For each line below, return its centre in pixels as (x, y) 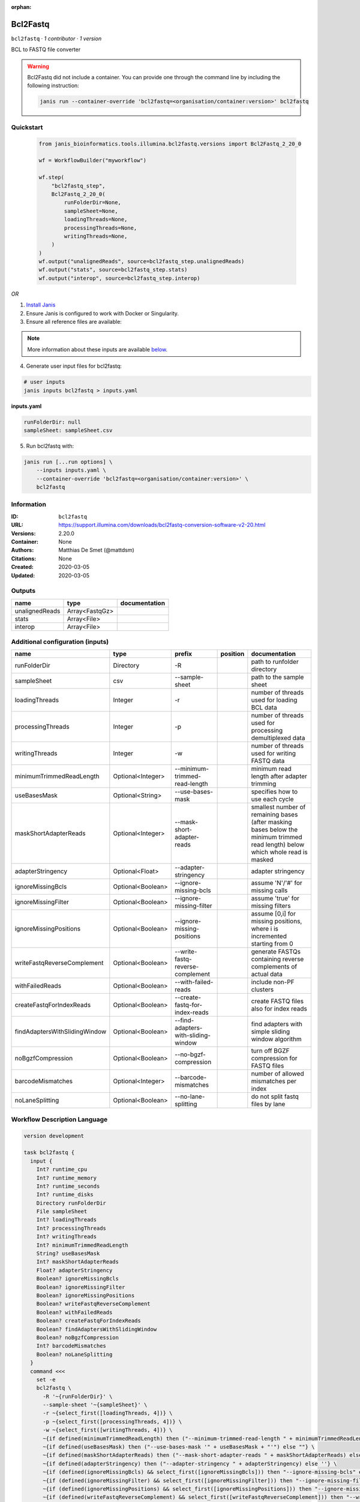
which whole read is (280, 852)
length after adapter (279, 776)
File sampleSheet (62, 1212)
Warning (38, 66)
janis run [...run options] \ (68, 462)
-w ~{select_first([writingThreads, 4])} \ (108, 1430)
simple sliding (271, 1032)
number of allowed (277, 1074)
